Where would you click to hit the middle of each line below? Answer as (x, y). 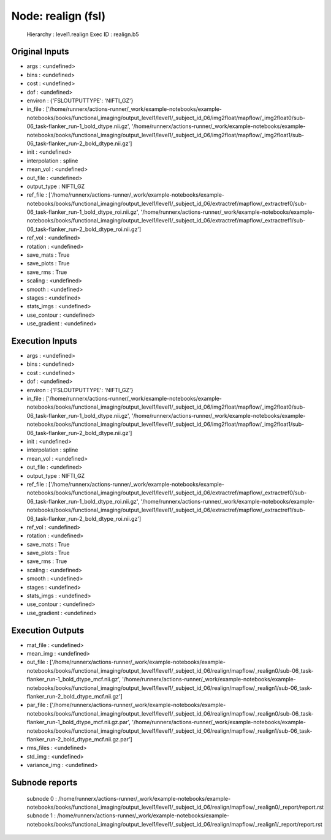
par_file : (38, 705)
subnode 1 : (41, 815)
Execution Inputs (44, 341)
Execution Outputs (48, 630)
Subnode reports (44, 782)
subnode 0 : (42, 798)
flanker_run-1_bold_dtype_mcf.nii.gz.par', (79, 722)
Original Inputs (40, 52)
